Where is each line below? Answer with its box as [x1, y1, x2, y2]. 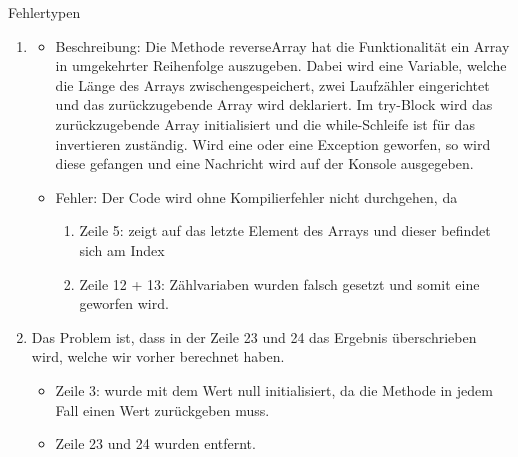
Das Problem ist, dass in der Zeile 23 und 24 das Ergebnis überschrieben [31, 326, 477, 347]
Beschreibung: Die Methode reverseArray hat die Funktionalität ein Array [55, 35, 510, 56]
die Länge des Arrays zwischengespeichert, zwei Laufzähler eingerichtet [55, 74, 490, 95]
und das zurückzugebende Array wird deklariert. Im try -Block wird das [55, 94, 493, 115]
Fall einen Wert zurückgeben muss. [55, 399, 270, 420]
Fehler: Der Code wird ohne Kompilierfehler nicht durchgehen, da [55, 186, 458, 207]
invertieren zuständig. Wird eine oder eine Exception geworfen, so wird [55, 133, 491, 154]
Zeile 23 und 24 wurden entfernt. [55, 433, 256, 454]
